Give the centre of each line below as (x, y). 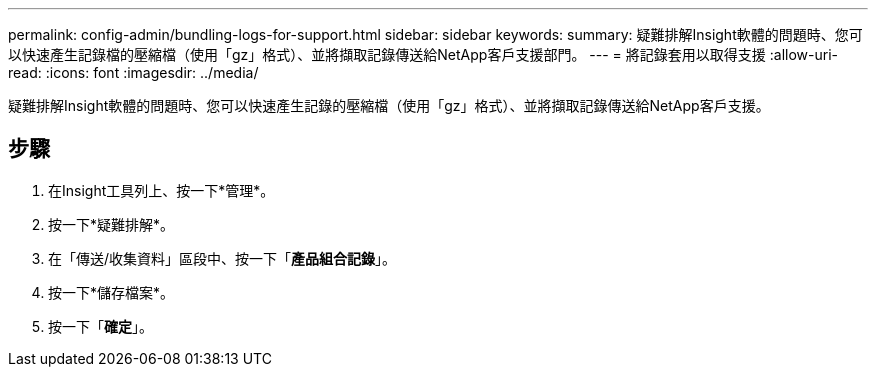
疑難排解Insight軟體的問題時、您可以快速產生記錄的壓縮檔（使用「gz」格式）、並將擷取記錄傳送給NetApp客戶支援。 (389, 105)
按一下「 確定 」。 (100, 326)
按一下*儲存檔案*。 (111, 292)
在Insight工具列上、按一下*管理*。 (161, 190)
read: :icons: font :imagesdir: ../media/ (133, 72)
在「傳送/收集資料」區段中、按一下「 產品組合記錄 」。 (222, 258)
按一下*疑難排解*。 (111, 224)
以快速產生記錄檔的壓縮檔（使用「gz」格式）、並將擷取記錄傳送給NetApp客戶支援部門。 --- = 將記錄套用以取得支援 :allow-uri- (423, 54)
